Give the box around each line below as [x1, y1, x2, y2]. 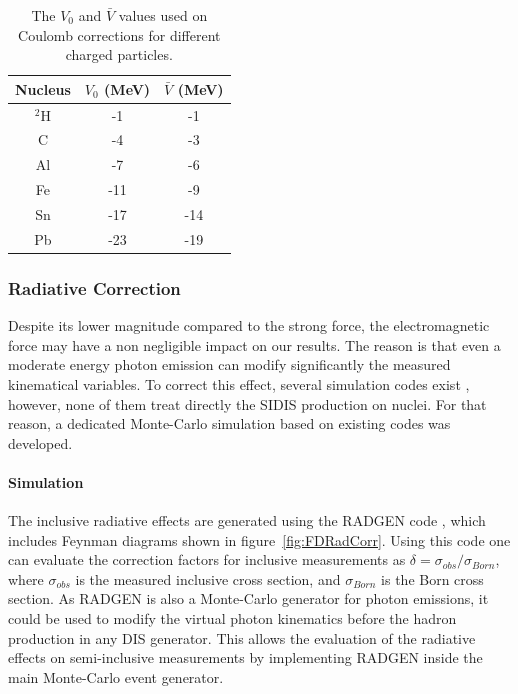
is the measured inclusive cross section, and [75, 568, 341, 589]
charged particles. [65, 44, 173, 65]
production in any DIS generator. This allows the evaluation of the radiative [8, 627, 476, 648]
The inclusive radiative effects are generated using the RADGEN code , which [8, 510, 486, 531]
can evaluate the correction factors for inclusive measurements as [8, 549, 406, 570]
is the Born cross [381, 568, 484, 589]
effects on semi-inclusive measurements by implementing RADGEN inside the [8, 647, 483, 668]
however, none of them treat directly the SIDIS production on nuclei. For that [8, 393, 487, 414]
